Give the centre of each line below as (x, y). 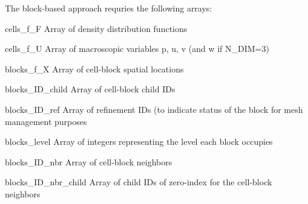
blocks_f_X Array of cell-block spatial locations (94, 69)
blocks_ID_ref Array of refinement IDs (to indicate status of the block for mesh (154, 109)
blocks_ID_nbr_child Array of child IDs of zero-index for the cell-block (139, 182)
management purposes (46, 121)
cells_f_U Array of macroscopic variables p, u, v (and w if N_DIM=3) (137, 49)
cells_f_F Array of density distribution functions (96, 28)
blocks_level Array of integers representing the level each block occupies (139, 142)
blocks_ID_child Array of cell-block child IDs (90, 89)
